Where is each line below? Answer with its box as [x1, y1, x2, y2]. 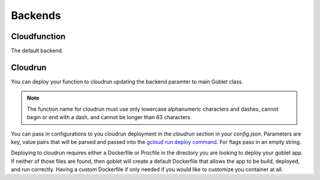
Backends [11, 9, 62, 22]
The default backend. [11, 47, 63, 54]
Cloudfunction [11, 31, 66, 41]
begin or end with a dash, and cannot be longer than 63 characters [27, 114, 191, 121]
